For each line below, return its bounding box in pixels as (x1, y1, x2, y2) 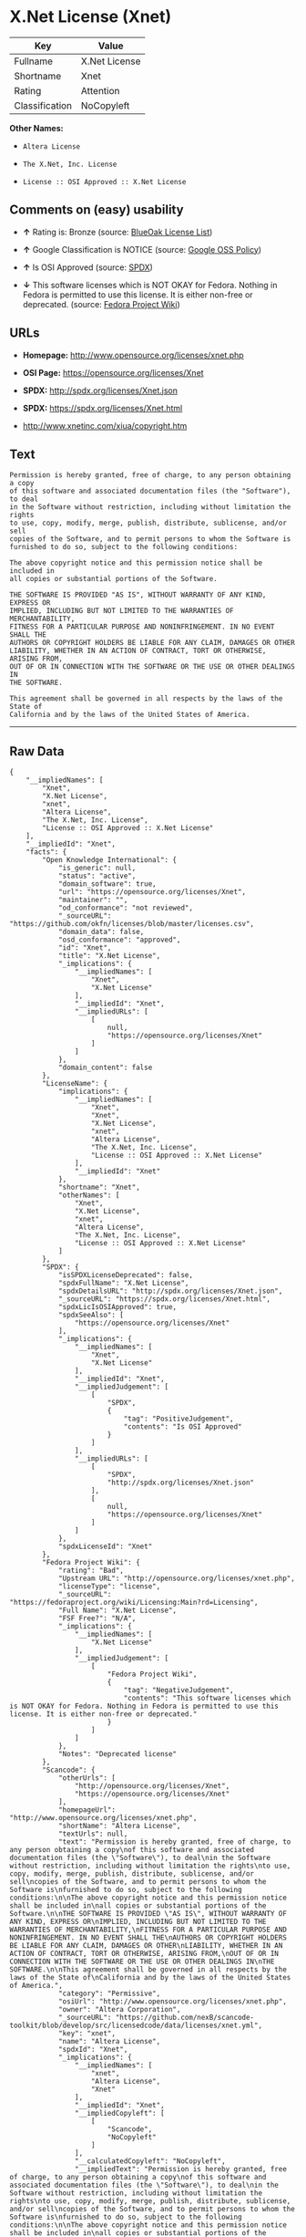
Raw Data (9, 744, 66, 759)
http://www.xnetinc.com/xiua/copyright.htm (22, 420, 188, 431)
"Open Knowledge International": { (42, 856, 178, 865)
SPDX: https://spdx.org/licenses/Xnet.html (22, 402, 183, 413)
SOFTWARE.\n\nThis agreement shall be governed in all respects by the (9, 1965, 287, 1974)
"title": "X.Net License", (57, 952, 161, 961)
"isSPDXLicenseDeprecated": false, (57, 1271, 194, 1280)
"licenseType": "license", (57, 1582, 161, 1591)
